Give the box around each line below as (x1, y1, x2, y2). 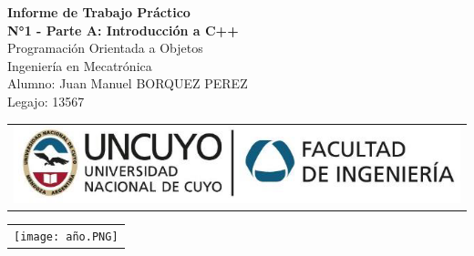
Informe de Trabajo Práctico (7, 3, 191, 21)
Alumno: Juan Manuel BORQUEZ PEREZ (7, 74, 248, 93)
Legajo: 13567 (7, 91, 85, 110)
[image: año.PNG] (14, 230, 118, 243)
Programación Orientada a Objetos (7, 38, 203, 57)
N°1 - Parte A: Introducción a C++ (7, 20, 239, 39)
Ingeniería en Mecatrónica (7, 56, 152, 75)
